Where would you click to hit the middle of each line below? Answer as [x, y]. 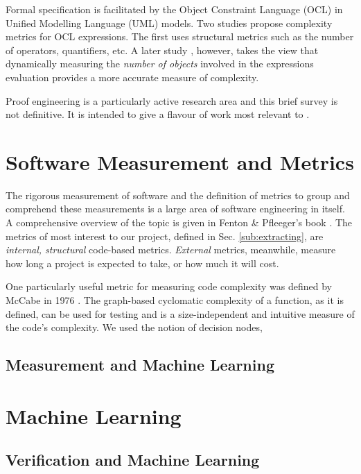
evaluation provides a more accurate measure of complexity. [132, 77]
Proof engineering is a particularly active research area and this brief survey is [172, 100]
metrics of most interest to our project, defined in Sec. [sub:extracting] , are [165, 236]
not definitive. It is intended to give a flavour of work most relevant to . [158, 114]
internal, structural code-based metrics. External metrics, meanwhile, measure [171, 249]
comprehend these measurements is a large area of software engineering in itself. [175, 209]
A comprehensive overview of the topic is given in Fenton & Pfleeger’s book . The [179, 222]
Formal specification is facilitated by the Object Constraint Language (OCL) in [174, 9]
